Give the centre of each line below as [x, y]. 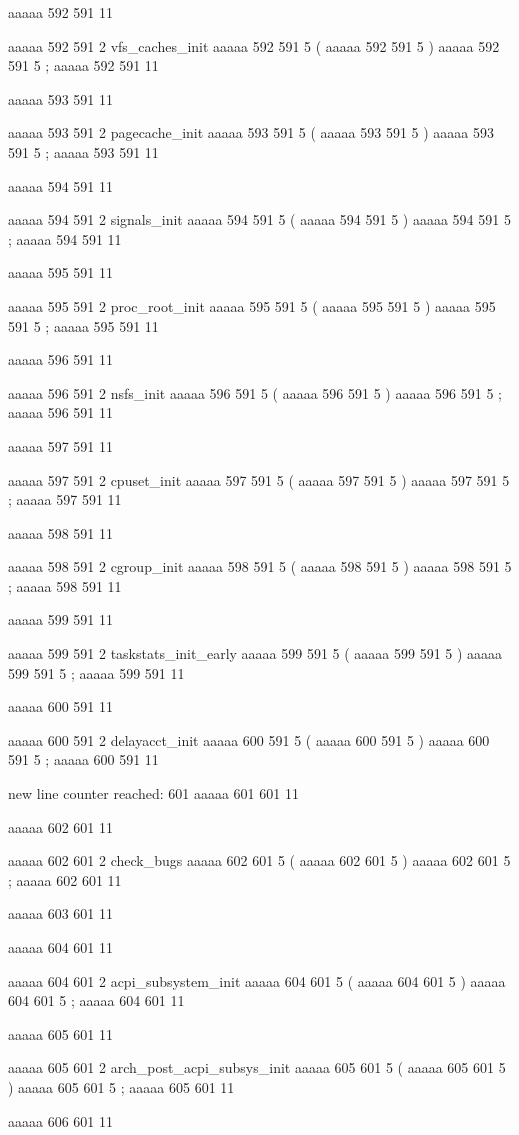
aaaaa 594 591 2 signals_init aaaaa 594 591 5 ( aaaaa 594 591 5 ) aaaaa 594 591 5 [259, 219]
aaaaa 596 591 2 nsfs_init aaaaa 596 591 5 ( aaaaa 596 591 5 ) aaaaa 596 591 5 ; [255, 392]
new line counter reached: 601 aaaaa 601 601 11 [153, 793]
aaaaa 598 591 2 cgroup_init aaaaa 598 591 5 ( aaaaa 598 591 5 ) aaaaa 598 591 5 [260, 566]
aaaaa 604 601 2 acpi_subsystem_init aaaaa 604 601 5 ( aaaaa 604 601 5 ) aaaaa [257, 980]
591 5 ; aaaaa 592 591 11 [83, 65]
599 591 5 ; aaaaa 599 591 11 [96, 672]
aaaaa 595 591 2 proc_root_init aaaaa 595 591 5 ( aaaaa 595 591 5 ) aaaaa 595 [252, 305]
